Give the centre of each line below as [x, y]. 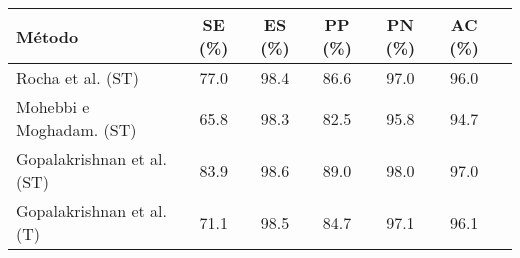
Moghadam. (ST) [76, 129]
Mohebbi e [53, 106]
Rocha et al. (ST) [77, 77]
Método [47, 36]
